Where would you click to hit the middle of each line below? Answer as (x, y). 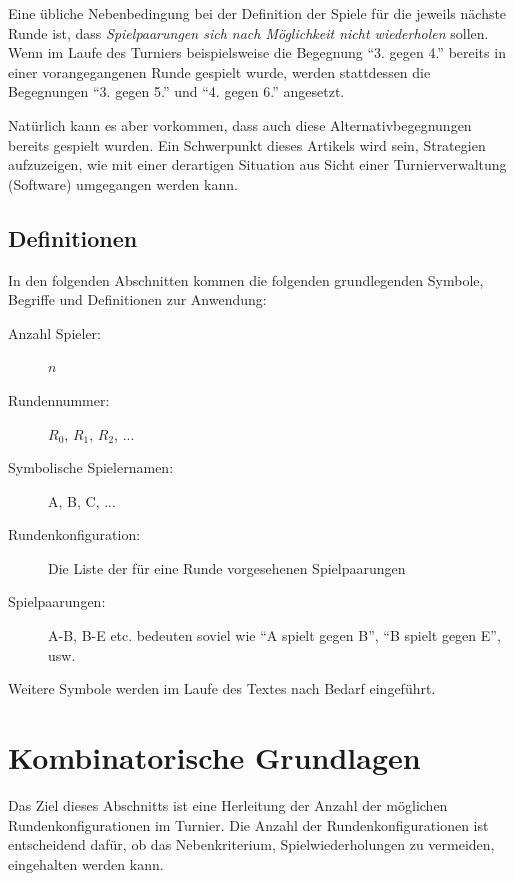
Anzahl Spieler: (55, 332)
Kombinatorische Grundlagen (214, 757)
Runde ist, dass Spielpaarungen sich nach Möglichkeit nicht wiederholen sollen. (248, 32)
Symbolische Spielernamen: (91, 467)
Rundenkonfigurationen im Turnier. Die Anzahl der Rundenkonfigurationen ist (248, 824)
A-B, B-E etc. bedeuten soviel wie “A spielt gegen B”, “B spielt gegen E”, (274, 635)
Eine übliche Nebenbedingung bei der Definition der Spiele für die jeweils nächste (257, 13)
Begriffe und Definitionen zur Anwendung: (137, 299)
